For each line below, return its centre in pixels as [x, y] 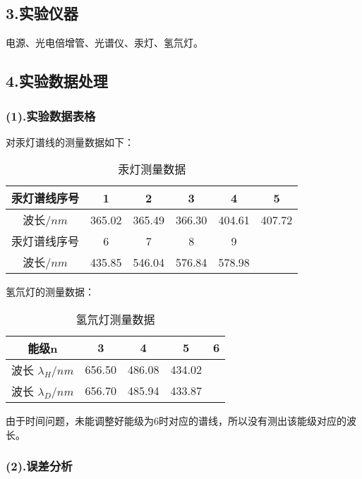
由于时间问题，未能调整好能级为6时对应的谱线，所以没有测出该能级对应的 [176, 420]
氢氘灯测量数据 [115, 319]
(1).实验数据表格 [51, 115]
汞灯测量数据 [152, 169]
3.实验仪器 [42, 13]
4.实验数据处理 [57, 81]
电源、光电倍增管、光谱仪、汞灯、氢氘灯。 [104, 43]
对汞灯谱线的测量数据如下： [70, 141]
